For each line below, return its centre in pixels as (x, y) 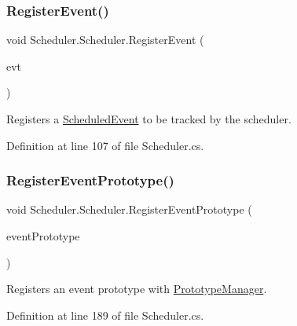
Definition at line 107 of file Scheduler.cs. (105, 145)
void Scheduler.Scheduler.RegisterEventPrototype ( (129, 209)
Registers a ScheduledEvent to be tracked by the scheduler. (149, 119)
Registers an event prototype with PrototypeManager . (137, 289)
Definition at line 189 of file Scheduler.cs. (105, 315)
